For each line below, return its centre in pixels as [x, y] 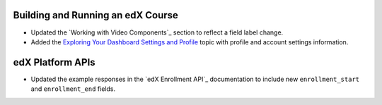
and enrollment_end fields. [73, 89]
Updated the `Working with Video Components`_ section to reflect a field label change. [157, 32]
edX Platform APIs [54, 62]
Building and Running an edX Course [95, 15]
